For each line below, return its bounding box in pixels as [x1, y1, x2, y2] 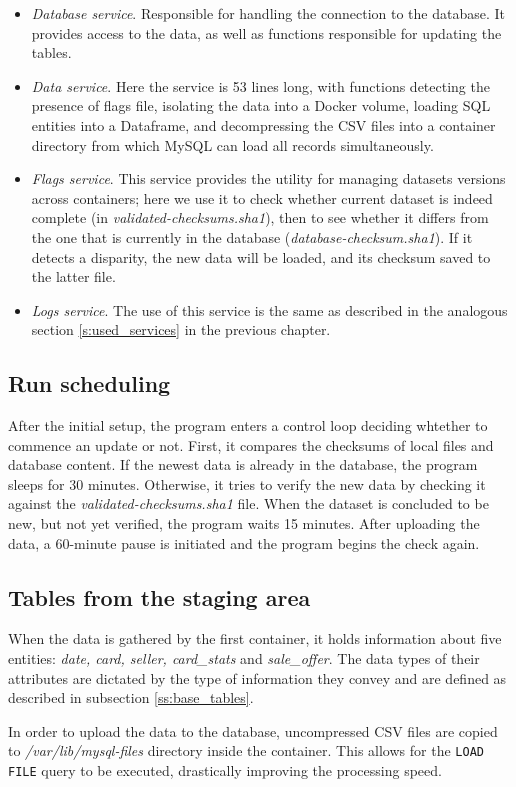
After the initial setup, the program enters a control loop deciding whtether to [8, 415, 488, 436]
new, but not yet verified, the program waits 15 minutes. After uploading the [8, 513, 480, 534]
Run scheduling [8, 368, 171, 399]
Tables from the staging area [8, 581, 311, 612]
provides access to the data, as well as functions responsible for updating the [31, 22, 502, 43]
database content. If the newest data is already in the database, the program [8, 454, 478, 475]
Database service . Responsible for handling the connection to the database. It [31, 3, 506, 23]
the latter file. [31, 266, 116, 287]
